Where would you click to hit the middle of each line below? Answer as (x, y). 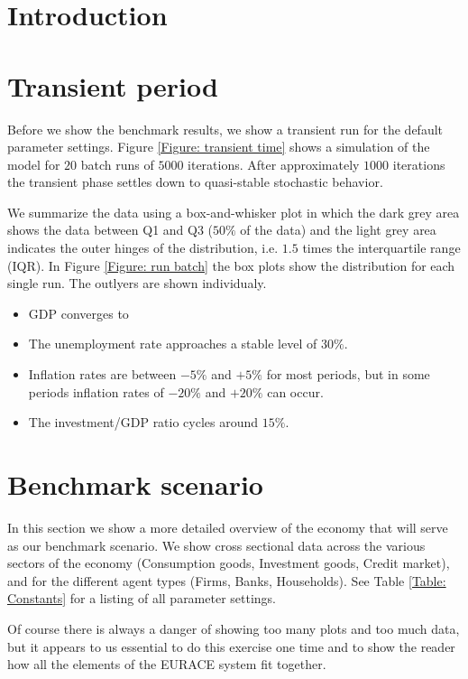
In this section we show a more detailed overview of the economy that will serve (228, 527)
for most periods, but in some (348, 374)
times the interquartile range (381, 248)
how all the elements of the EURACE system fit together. (167, 664)
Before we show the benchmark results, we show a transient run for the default (225, 129)
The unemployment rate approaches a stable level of (173, 344)
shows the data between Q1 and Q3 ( (110, 230)
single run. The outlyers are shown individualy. (137, 283)
